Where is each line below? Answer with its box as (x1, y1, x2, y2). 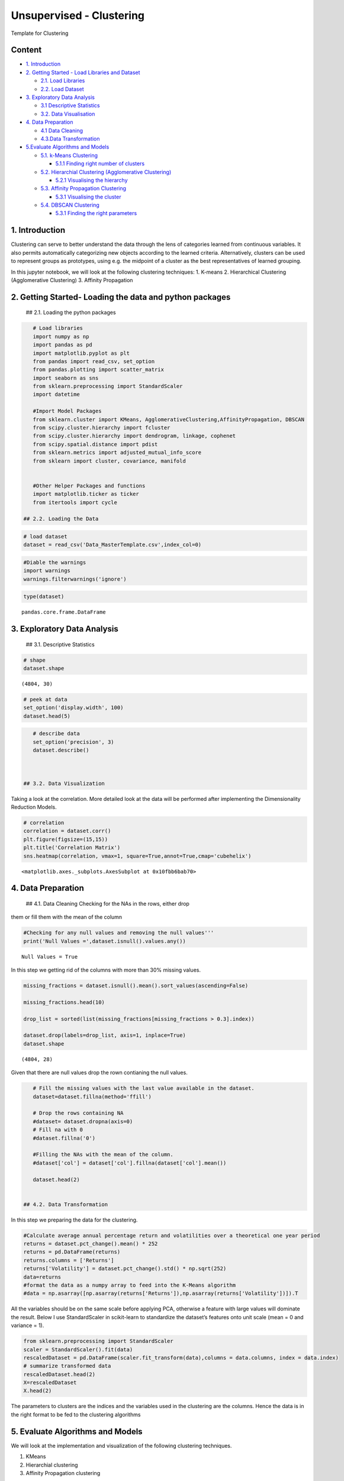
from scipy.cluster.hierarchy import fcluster (33, 424, 171, 431)
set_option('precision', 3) (33, 738, 115, 745)
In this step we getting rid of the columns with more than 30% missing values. (11, 966, 201, 974)
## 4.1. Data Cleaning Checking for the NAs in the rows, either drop (25, 900, 189, 907)
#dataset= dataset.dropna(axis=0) (33, 1118, 133, 1125)
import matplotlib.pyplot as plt (33, 350, 130, 357)
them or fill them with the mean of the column (11, 913, 123, 921)
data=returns (23, 1274, 62, 1280)
